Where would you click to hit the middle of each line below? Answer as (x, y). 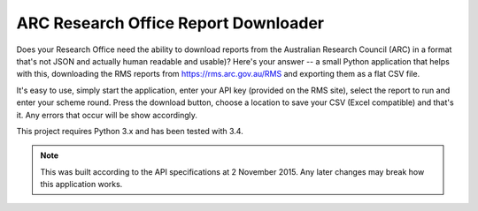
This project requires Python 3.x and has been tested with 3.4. (130, 131)
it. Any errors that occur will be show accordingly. (107, 115)
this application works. (81, 185)
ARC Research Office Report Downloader (170, 23)
